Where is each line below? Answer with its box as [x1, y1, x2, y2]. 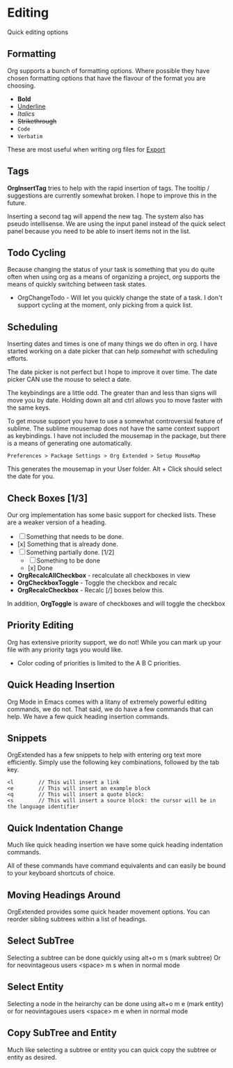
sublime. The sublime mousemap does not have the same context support [7, 424, 220, 432]
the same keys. [7, 403, 51, 412]
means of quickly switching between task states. [7, 280, 147, 289]
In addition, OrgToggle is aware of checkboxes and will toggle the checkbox [7, 599, 226, 608]
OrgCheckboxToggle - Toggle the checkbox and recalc [17, 578, 177, 587]
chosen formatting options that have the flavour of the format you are [7, 74, 207, 82]
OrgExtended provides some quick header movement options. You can [7, 907, 210, 916]
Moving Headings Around [7, 889, 121, 901]
